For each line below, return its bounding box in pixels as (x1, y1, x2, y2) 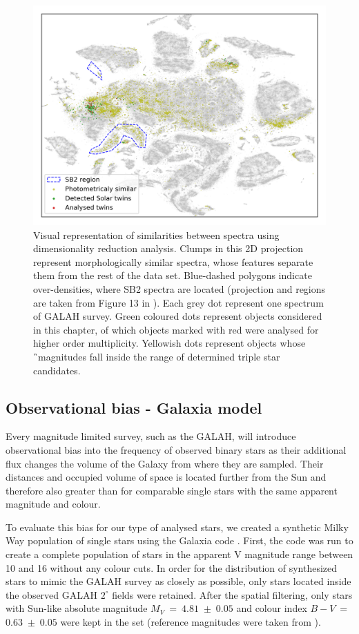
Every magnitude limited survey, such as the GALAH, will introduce (6, 429, 296, 443)
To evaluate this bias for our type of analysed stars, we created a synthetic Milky (6, 519, 349, 534)
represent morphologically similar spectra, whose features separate (33, 254, 313, 269)
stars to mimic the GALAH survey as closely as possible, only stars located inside (6, 574, 351, 588)
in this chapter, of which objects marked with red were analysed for (33, 322, 319, 336)
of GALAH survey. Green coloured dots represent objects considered (33, 309, 322, 323)
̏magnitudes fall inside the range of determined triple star (33, 349, 280, 363)
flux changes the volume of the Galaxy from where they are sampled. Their (6, 456, 324, 470)
